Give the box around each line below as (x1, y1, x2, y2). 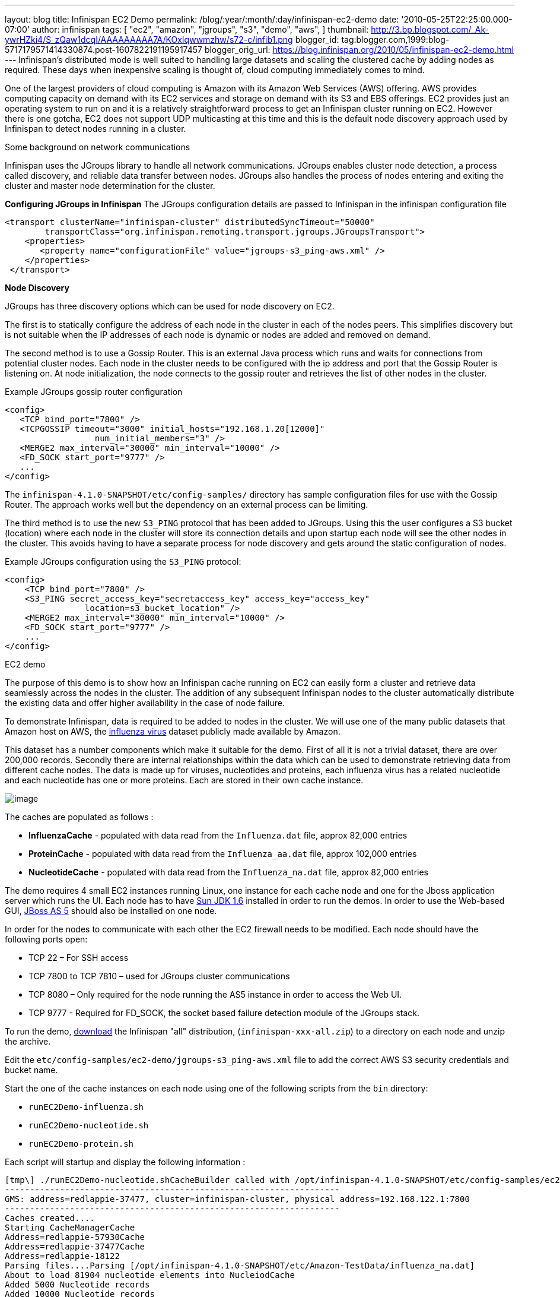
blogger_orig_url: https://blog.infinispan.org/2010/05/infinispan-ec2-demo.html (204, 45, 514, 55)
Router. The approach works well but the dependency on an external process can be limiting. (5, 499, 368, 510)
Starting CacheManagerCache (5, 1223, 135, 1232)
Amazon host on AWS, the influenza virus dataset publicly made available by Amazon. (5, 726, 341, 736)
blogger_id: (295, 34, 339, 45)
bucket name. (5, 1065, 58, 1075)
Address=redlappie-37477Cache (5, 1242, 145, 1251)
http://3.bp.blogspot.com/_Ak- (371, 24, 489, 34)
